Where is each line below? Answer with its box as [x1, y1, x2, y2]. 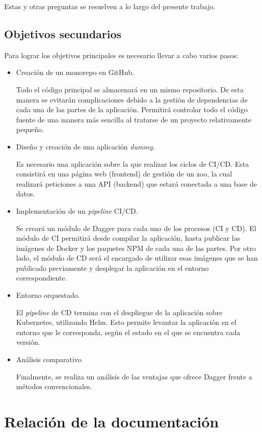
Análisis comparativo [16, 354, 82, 365]
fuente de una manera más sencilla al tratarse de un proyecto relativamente [16, 114, 252, 124]
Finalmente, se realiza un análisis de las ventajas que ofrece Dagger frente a [16, 371, 252, 382]
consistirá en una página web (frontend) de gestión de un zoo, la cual [16, 168, 232, 179]
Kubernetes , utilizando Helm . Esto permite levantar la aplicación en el [16, 317, 237, 327]
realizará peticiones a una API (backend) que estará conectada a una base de [16, 178, 257, 189]
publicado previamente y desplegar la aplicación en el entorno [16, 262, 209, 273]
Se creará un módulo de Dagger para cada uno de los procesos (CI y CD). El [16, 222, 256, 233]
